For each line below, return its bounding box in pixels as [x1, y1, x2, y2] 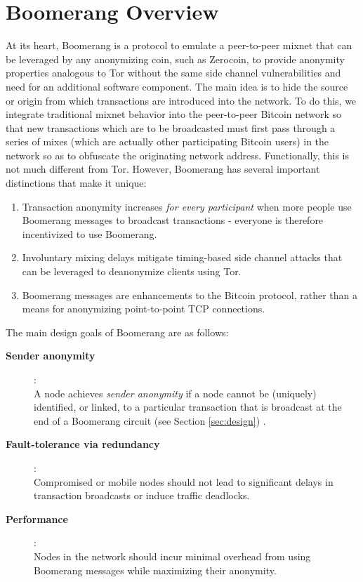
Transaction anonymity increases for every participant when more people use [22, 199, 352, 213]
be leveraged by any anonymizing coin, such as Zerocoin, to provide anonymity [6, 51, 345, 66]
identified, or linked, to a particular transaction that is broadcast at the [34, 399, 342, 414]
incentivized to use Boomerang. [22, 226, 157, 241]
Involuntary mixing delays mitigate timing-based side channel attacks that [22, 250, 343, 265]
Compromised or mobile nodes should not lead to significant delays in [34, 474, 334, 489]
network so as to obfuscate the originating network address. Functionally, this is [6, 147, 349, 162]
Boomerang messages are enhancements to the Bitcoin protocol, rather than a [22, 287, 358, 302]
